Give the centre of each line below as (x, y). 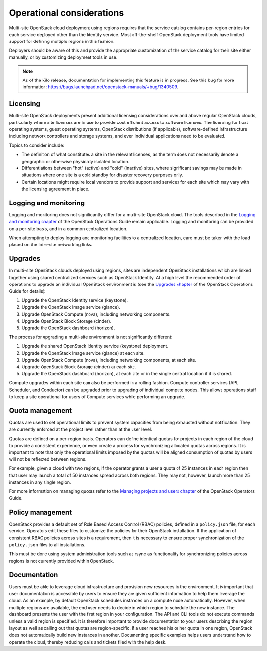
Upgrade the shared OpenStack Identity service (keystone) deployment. (95, 346)
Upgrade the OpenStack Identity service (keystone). (75, 300)
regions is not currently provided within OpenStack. (62, 561)
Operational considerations (67, 13)
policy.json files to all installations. (47, 545)
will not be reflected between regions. (48, 459)
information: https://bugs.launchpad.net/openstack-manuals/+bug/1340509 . (100, 87)
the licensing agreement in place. (55, 189)
